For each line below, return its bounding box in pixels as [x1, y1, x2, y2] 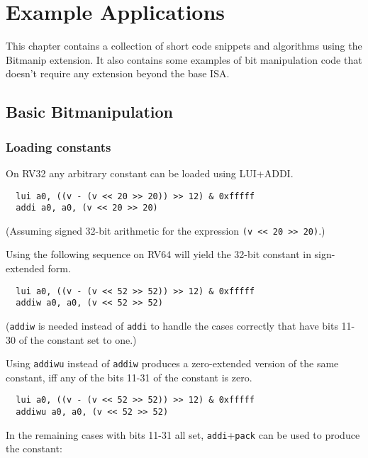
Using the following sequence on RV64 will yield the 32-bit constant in [6, 247, 311, 262]
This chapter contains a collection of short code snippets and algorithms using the [6, 38, 362, 53]
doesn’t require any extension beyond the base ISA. [6, 66, 230, 81]
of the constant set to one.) [18, 332, 137, 347]
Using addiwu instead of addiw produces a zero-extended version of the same [6, 356, 339, 371]
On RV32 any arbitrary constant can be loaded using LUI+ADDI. [6, 165, 294, 180]
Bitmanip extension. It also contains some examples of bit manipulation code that [6, 52, 362, 67]
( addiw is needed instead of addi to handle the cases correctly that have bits [6, 318, 338, 333]
